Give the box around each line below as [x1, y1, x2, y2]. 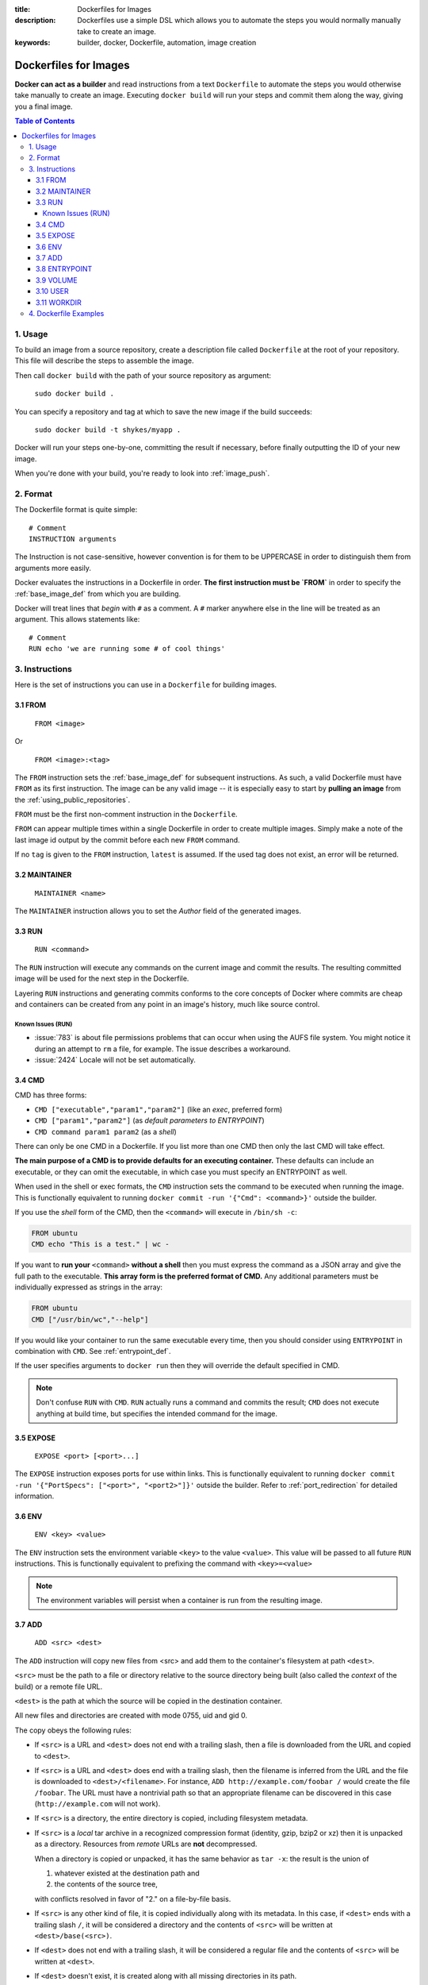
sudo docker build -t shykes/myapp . [34, 425, 182, 434]
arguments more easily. [14, 563, 91, 572]
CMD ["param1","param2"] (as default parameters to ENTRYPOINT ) [34, 1116, 265, 1125]
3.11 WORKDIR [36, 298, 82, 307]
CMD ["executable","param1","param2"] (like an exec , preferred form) [34, 1104, 283, 1114]
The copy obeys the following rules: [14, 1725, 132, 1735]
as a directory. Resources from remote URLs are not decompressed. [34, 1839, 258, 1849]
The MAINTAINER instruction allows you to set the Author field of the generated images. [14, 906, 301, 916]
